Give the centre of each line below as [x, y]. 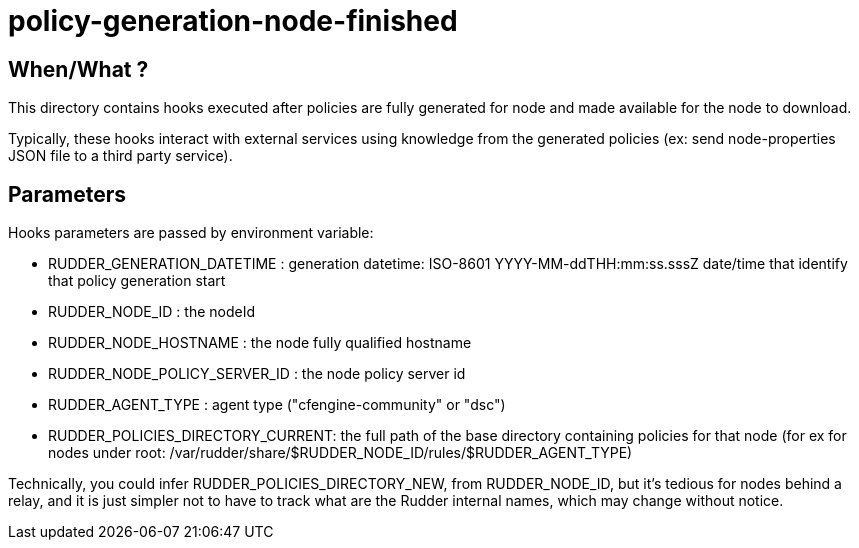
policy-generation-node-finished [233, 21]
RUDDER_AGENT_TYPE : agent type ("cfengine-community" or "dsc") [277, 405]
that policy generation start [137, 281]
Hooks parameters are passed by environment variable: [191, 233]
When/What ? [78, 69]
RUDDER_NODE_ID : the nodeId [152, 312]
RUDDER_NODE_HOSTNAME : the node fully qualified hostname [260, 343]
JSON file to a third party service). [120, 156]
